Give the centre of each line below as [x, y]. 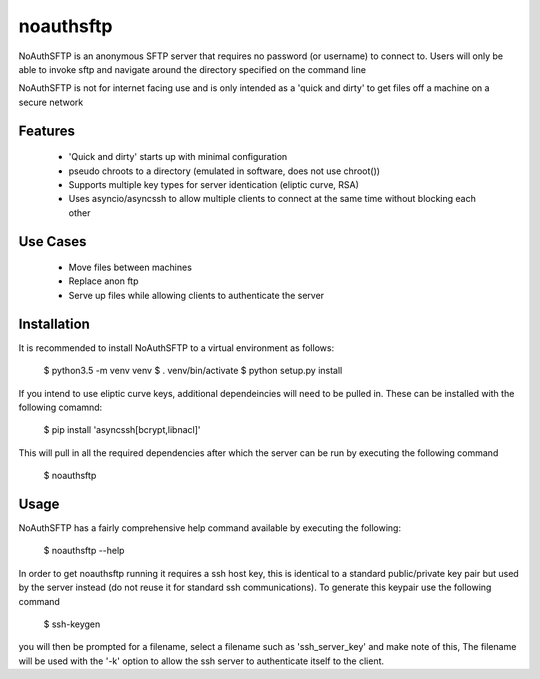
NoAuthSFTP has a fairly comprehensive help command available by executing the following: [210, 528]
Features [46, 130]
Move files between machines [130, 267]
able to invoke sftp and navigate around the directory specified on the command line [192, 69]
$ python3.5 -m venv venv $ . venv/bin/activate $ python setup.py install [193, 371]
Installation [54, 323]
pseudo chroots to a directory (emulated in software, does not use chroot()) [224, 171]
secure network [51, 102]
